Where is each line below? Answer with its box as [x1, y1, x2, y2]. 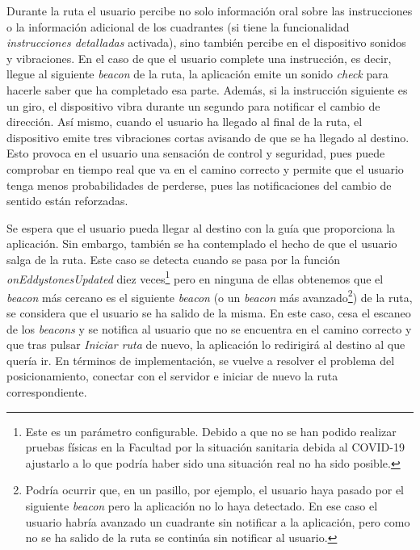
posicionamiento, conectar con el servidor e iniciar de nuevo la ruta [6, 367, 338, 384]
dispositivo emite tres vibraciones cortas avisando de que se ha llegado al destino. [6, 128, 409, 145]
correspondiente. [6, 383, 87, 400]
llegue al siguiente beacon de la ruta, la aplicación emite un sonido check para [6, 65, 388, 82]
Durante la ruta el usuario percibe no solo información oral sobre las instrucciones [6, 2, 413, 19]
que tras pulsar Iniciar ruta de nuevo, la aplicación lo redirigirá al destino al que [6, 336, 405, 353]
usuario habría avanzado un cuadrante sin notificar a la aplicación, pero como [25, 513, 410, 530]
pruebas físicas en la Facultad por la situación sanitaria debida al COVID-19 [25, 439, 405, 456]
